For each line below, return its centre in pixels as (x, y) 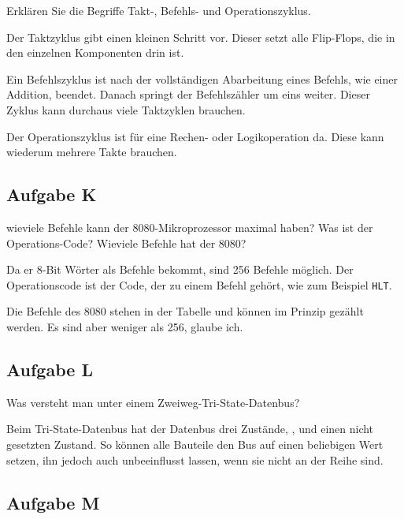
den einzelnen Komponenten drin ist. (95, 52)
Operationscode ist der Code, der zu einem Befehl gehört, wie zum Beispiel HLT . (199, 284)
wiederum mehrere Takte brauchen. (92, 152)
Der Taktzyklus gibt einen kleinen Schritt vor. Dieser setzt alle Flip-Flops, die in (201, 37)
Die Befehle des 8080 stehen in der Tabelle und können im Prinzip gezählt (185, 311)
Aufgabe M (53, 502)
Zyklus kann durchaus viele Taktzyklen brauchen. (126, 109)
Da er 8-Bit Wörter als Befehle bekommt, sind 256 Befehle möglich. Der (180, 269)
